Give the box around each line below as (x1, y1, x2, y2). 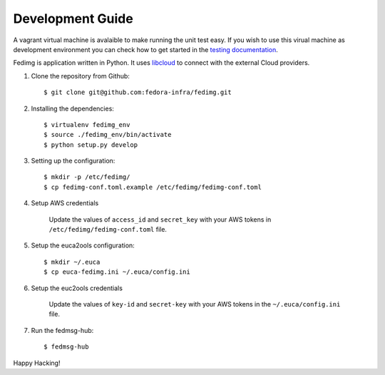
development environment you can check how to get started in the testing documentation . (13, 45, 278, 53)
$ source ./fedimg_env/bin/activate (43, 130, 172, 139)
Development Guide (13, 11, 133, 26)
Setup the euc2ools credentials (31, 284, 123, 292)
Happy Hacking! (13, 359, 61, 367)
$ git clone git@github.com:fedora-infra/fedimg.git (43, 88, 232, 96)
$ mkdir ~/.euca (43, 257, 101, 266)
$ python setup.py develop (43, 140, 138, 149)
